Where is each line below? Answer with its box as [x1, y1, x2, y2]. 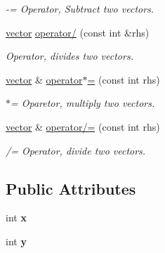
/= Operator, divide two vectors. [6, 143, 146, 157]
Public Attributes [6, 177, 136, 199]
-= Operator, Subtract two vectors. [6, 1, 154, 15]
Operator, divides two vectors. [6, 48, 133, 63]
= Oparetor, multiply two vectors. [11, 96, 155, 110]
